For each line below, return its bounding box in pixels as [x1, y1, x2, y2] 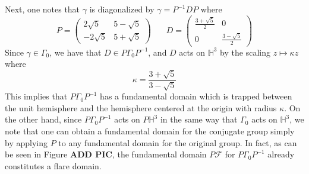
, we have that [49, 46, 102, 58]
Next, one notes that [5, 3, 80, 15]
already [267, 148, 295, 160]
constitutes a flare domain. [5, 159, 102, 172]
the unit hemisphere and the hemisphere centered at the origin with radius [5, 101, 277, 114]
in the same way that [160, 113, 238, 125]
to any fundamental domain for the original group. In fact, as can [58, 136, 297, 149]
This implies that [5, 90, 68, 102]
